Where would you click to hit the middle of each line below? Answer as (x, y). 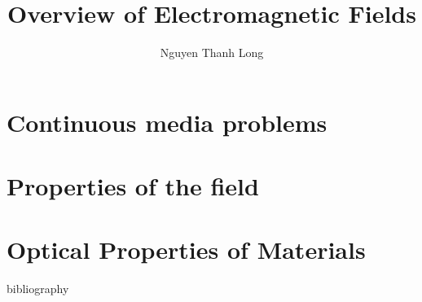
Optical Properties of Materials (186, 249)
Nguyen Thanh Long (212, 53)
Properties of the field (133, 186)
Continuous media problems (167, 122)
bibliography (38, 289)
